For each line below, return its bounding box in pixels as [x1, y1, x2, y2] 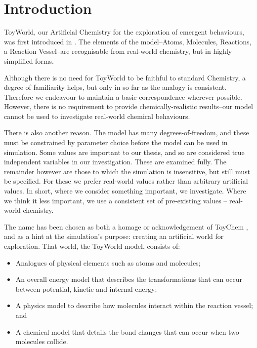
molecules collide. [15, 336, 68, 347]
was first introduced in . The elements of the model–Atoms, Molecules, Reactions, [4, 36, 252, 46]
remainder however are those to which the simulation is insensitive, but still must [4, 166, 251, 176]
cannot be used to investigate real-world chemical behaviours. [4, 111, 190, 121]
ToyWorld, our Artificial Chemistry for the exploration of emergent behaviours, [4, 27, 244, 37]
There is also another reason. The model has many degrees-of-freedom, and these [4, 127, 249, 138]
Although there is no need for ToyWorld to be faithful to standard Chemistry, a [4, 72, 246, 82]
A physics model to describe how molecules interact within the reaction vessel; [15, 300, 253, 310]
